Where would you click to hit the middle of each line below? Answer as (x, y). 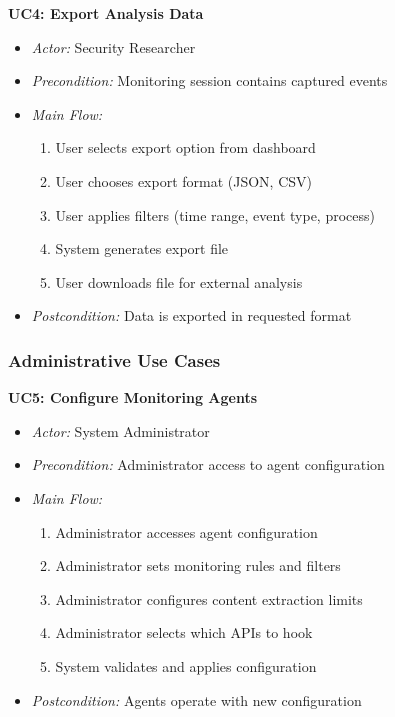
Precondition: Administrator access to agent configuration (208, 464)
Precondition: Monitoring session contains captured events (209, 80)
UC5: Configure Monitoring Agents (133, 397)
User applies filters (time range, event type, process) (215, 214)
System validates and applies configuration (186, 665)
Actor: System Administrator (120, 430)
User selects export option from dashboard (185, 147)
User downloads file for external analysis (179, 281)
